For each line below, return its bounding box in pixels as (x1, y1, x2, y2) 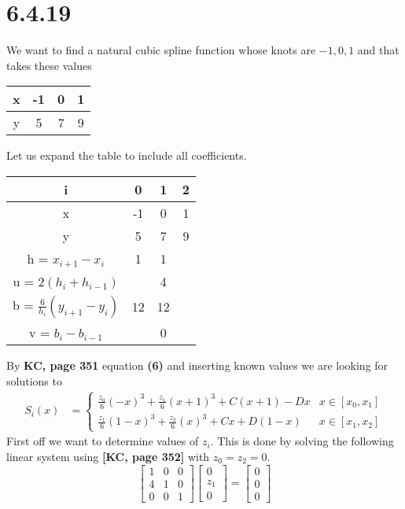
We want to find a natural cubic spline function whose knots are (6, 42, 316, 58)
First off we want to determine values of (6, 433, 199, 449)
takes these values (6, 57, 92, 73)
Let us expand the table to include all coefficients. (6, 147, 247, 164)
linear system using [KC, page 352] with (6, 448, 210, 464)
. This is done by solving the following (210, 433, 394, 449)
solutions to (6, 372, 62, 389)
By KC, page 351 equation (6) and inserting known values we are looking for (6, 356, 388, 373)
